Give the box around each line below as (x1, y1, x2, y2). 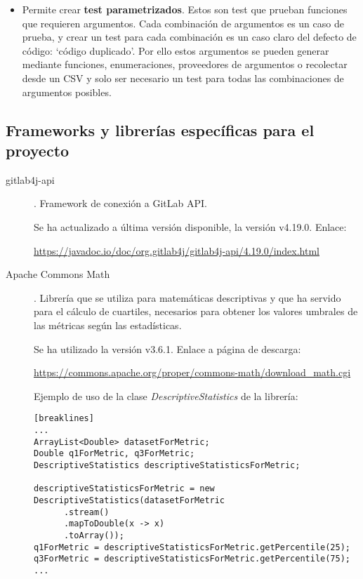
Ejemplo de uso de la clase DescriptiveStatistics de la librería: (34, 388, 298, 403)
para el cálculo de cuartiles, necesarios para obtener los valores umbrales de (34, 304, 358, 319)
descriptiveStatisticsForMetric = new (34, 484, 215, 494)
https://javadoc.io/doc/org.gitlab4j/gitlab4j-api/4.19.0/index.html (34, 243, 319, 258)
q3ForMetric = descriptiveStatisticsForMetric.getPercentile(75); (34, 554, 351, 564)
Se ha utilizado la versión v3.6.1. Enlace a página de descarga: (34, 341, 301, 356)
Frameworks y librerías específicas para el (6, 119, 315, 140)
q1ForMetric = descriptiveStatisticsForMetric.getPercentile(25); (34, 542, 351, 552)
